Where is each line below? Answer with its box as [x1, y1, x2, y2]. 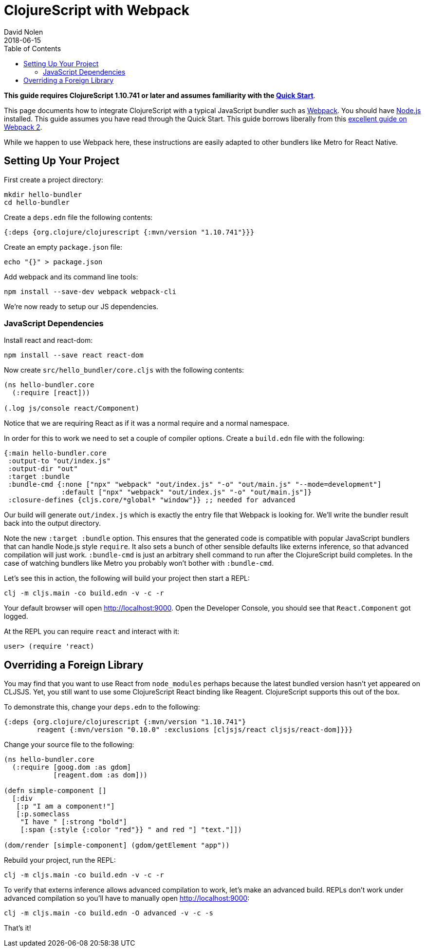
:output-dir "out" [8, 465, 78, 473]
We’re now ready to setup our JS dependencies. [4, 302, 159, 311]
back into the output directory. [4, 519, 101, 528]
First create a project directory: [4, 175, 103, 184]
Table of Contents [4, 44, 61, 53]
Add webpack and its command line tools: [4, 272, 138, 281]
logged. [4, 612, 28, 621]
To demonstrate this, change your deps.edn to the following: [4, 703, 200, 712]
